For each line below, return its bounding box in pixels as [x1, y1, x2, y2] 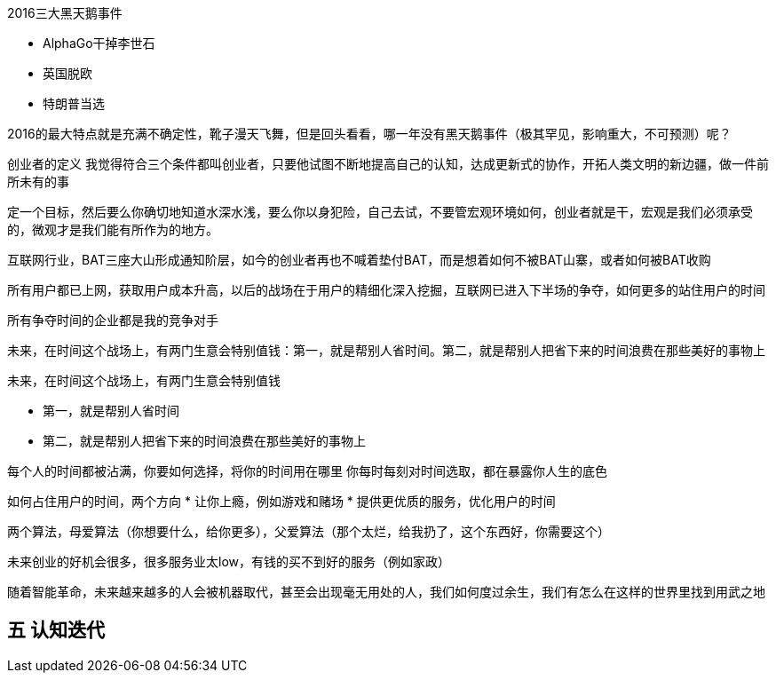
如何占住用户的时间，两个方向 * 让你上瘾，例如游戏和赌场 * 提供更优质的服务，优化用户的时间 [7, 494, 556, 509]
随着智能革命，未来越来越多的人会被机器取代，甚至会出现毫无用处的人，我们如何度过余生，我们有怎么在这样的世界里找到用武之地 [7, 584, 765, 599]
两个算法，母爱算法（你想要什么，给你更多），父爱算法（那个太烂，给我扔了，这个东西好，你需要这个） [7, 524, 610, 539]
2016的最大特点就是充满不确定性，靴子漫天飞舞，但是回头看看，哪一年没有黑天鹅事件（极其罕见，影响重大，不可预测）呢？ [7, 126, 732, 141]
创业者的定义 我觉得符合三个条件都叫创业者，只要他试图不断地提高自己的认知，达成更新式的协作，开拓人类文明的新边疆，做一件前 [7, 156, 769, 171]
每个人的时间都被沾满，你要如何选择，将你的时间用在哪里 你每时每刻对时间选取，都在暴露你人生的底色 [7, 463, 607, 478]
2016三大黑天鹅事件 [7, 5, 123, 20]
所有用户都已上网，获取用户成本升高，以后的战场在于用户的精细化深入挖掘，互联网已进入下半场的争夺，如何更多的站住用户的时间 [7, 282, 765, 297]
